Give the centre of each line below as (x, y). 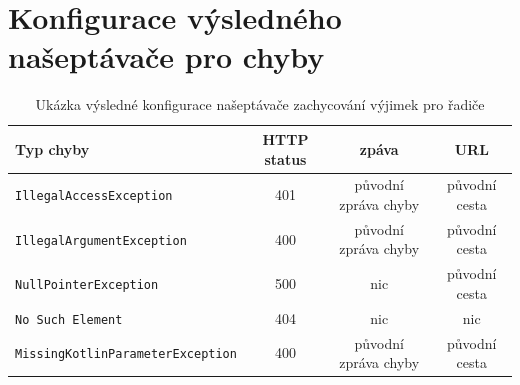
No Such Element (69, 319)
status (285, 158)
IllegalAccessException (94, 196)
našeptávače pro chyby (166, 56)
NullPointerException (87, 284)
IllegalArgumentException (101, 240)
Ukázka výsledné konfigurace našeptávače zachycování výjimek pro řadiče (260, 104)
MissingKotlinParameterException (126, 354)
